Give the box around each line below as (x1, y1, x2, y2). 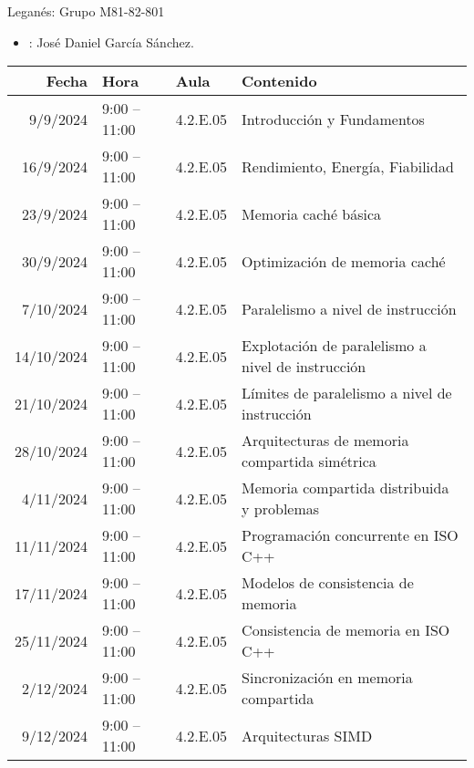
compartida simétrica (242, 451, 376, 472)
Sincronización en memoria (242, 667, 413, 689)
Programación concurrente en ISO (242, 524, 459, 546)
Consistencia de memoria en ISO (242, 619, 450, 641)
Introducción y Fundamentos (242, 108, 425, 130)
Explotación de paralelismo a (242, 335, 427, 357)
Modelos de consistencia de (242, 572, 414, 594)
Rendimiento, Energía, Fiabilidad (242, 155, 454, 177)
